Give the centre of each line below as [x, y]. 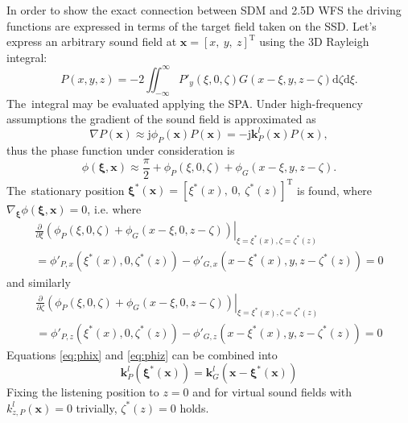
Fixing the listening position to [83, 392]
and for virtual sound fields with [272, 392]
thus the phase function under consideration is [121, 150]
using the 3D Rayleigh [314, 41]
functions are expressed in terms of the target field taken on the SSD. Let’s [192, 25]
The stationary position [66, 190]
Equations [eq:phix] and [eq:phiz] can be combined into [142, 354]
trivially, [97, 407]
